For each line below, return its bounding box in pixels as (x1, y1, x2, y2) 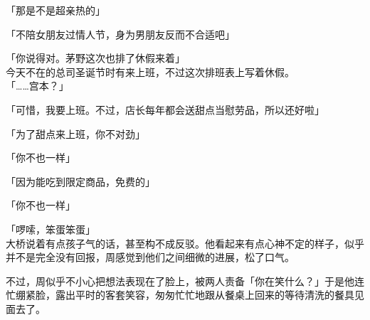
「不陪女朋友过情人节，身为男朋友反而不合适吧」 (6, 26, 235, 41)
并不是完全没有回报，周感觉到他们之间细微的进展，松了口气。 (6, 250, 295, 265)
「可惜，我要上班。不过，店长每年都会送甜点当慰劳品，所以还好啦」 (6, 102, 324, 117)
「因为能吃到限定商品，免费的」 (6, 174, 155, 188)
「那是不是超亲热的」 (6, 3, 105, 17)
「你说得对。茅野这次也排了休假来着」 (6, 50, 185, 65)
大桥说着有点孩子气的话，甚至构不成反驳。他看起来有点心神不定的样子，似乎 (6, 235, 364, 250)
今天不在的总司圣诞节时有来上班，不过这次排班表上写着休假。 (6, 64, 295, 79)
